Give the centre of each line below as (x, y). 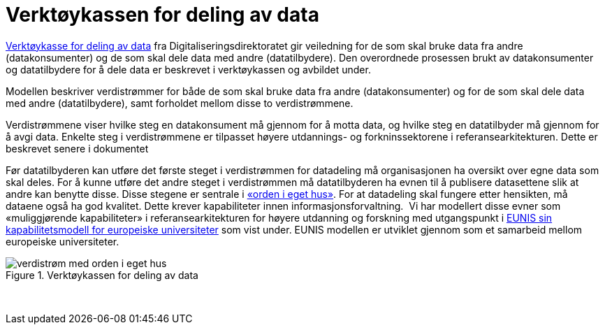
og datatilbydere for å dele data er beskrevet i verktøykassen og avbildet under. (188, 69)
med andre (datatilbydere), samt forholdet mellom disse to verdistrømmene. (180, 103)
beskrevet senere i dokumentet (77, 148)
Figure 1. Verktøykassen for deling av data (102, 275)
